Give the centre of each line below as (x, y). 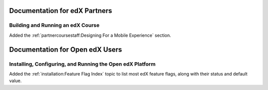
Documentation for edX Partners (61, 11)
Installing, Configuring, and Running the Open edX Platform (82, 64)
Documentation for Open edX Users (66, 49)
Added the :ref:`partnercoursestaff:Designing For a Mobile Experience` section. (90, 35)
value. (15, 81)
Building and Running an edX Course (54, 25)
